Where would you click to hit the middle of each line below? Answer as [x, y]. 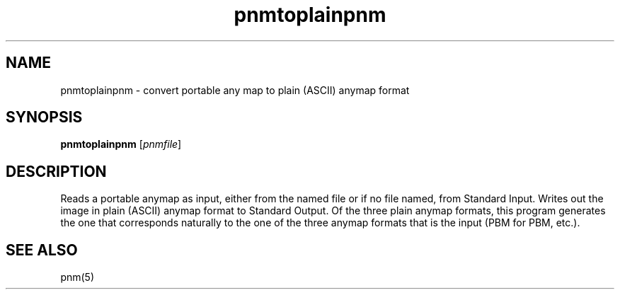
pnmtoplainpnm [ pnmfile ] [121, 144]
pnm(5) [77, 277]
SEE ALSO [42, 250]
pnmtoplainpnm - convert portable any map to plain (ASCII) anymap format [235, 90]
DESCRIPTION [56, 171]
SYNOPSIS [44, 117]
